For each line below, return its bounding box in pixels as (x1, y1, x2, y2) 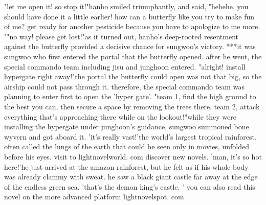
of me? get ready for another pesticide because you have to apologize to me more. (4, 21, 260, 32)
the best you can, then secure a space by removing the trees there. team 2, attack (4, 101, 260, 111)
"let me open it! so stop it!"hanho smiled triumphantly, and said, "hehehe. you (4, 1, 249, 11)
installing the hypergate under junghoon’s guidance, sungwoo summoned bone (4, 121, 249, 132)
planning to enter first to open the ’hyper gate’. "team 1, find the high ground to (4, 91, 256, 102)
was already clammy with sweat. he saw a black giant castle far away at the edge (4, 171, 258, 182)
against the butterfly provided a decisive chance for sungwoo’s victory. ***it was (4, 41, 256, 52)
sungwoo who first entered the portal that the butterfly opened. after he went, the (4, 51, 262, 61)
